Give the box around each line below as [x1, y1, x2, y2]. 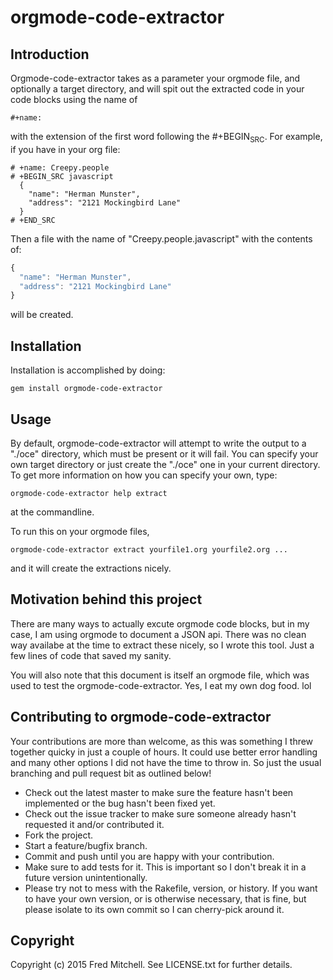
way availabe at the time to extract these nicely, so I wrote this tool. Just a [10, 639, 315, 651]
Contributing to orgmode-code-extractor [10, 709, 272, 726]
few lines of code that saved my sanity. [10, 649, 172, 661]
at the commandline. [10, 506, 95, 518]
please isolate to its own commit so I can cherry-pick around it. [24, 903, 285, 915]
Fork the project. [24, 829, 94, 841]
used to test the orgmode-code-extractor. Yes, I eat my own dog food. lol [10, 679, 312, 691]
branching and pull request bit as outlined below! [10, 767, 212, 779]
